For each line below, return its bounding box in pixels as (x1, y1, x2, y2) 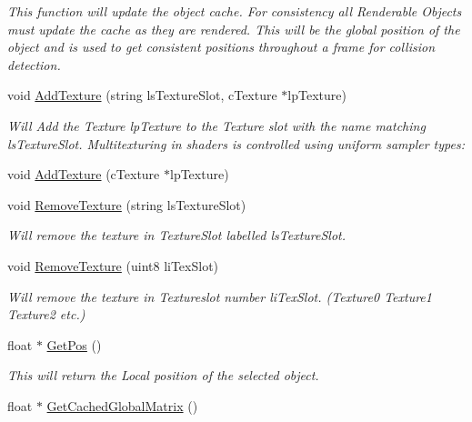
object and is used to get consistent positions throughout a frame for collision (7, 37, 436, 56)
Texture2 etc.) (7, 305, 85, 324)
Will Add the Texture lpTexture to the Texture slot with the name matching (7, 116, 426, 135)
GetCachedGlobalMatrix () (46, 396, 198, 415)
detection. (7, 55, 61, 74)
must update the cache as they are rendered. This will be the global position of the (7, 19, 460, 38)
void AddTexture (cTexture (7, 165, 160, 184)
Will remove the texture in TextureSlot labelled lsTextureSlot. (7, 226, 346, 245)
